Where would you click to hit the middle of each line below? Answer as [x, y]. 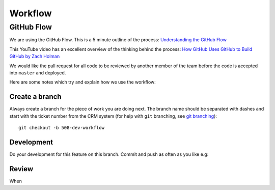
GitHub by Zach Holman [35, 57]
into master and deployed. [38, 73]
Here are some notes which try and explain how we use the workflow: [83, 82]
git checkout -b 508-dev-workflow [61, 128]
